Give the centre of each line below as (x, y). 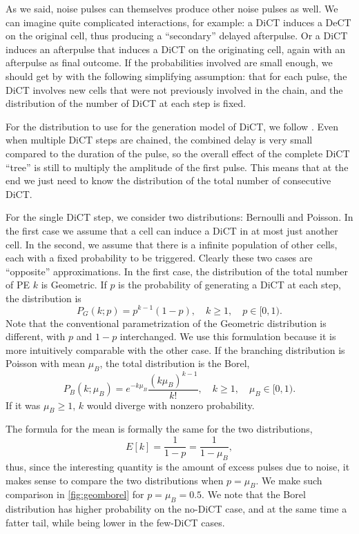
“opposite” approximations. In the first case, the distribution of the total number (177, 271)
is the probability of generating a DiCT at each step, (230, 285)
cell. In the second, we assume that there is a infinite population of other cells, (172, 244)
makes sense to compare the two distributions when (115, 480)
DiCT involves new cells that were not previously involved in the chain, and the (174, 89)
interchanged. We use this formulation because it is (228, 336)
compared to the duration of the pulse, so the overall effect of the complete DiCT (178, 153)
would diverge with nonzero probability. (171, 405)
